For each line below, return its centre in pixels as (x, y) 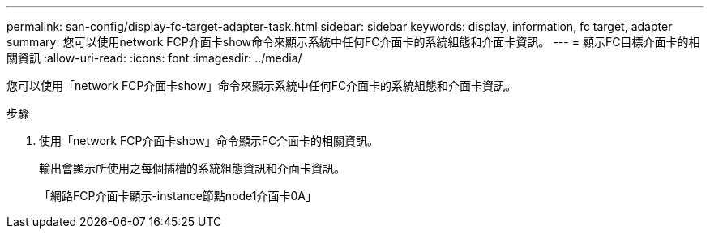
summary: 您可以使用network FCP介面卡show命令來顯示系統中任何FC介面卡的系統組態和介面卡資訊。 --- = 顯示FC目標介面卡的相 (353, 42)
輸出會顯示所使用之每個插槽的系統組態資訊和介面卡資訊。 (192, 168)
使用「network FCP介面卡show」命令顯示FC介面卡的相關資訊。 (209, 141)
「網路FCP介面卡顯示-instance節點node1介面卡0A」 (178, 196)
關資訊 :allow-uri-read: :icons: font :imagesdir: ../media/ (154, 58)
